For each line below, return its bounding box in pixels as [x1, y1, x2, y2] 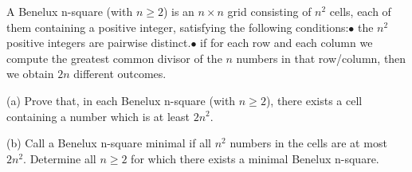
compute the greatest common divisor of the [6, 49, 222, 66]
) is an [163, 3, 194, 19]
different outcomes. [73, 65, 167, 82]
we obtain [6, 65, 54, 82]
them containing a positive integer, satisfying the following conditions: [6, 18, 349, 35]
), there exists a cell [265, 92, 363, 108]
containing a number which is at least [6, 107, 190, 124]
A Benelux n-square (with [6, 3, 133, 19]
